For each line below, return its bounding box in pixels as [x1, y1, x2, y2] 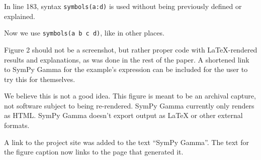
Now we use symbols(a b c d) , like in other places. [4, 27, 164, 38]
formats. [4, 120, 30, 130]
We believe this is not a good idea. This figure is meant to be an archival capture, [4, 90, 256, 101]
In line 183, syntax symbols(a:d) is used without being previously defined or [4, 1, 242, 11]
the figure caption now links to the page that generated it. [4, 146, 184, 157]
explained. [4, 10, 35, 21]
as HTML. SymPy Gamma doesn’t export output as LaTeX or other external [4, 110, 243, 120]
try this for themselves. [4, 73, 75, 84]
